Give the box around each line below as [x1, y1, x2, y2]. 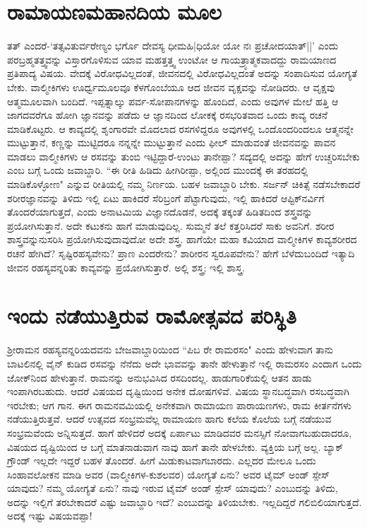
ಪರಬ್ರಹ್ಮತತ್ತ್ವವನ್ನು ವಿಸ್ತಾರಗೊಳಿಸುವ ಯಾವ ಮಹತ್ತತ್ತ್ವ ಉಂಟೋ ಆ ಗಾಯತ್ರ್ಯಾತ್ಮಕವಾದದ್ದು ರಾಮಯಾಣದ [7, 52, 337, 66]
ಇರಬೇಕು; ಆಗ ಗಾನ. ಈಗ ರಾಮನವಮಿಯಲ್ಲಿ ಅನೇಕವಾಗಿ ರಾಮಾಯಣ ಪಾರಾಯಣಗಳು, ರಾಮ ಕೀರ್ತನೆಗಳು [7, 397, 351, 412]
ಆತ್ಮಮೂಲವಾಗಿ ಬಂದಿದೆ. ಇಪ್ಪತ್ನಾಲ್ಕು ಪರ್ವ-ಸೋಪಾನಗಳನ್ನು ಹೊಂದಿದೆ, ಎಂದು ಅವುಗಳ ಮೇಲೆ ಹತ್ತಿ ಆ [7, 93, 339, 108]
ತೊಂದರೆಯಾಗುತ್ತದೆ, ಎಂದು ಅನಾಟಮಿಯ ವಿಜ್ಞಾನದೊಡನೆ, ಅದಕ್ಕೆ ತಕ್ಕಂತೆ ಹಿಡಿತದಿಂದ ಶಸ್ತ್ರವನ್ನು [7, 204, 313, 219]
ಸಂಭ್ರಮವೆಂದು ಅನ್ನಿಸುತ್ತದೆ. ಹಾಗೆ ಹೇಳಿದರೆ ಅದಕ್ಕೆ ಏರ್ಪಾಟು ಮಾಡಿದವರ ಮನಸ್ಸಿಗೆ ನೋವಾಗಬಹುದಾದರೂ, [7, 425, 352, 440]
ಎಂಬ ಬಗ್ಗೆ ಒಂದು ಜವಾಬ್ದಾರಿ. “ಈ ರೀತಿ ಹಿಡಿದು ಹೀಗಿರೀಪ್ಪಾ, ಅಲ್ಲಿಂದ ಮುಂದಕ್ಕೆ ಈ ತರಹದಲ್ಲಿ [7, 163, 308, 177]
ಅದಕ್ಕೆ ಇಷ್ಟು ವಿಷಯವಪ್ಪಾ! [7, 508, 92, 523]
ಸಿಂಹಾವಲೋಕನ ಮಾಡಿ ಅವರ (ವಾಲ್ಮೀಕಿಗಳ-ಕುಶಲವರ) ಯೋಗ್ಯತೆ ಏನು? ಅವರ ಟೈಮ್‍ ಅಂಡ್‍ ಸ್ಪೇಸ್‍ [7, 467, 330, 481]
